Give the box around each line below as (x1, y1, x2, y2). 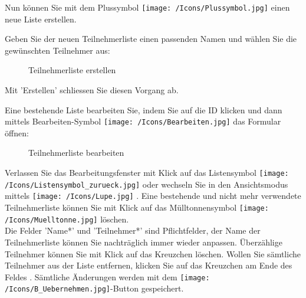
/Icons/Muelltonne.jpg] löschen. (5, 212, 129, 225)
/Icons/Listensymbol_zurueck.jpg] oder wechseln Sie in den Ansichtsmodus (5, 178, 288, 190)
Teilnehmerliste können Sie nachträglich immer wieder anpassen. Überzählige (5, 235, 282, 248)
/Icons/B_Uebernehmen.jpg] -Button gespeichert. (5, 282, 184, 294)
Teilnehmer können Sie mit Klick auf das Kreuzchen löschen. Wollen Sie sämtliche (5, 247, 301, 260)
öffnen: (5, 126, 29, 139)
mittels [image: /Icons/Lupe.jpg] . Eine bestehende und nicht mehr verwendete (5, 189, 301, 202)
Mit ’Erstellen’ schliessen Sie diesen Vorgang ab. (5, 84, 179, 96)
